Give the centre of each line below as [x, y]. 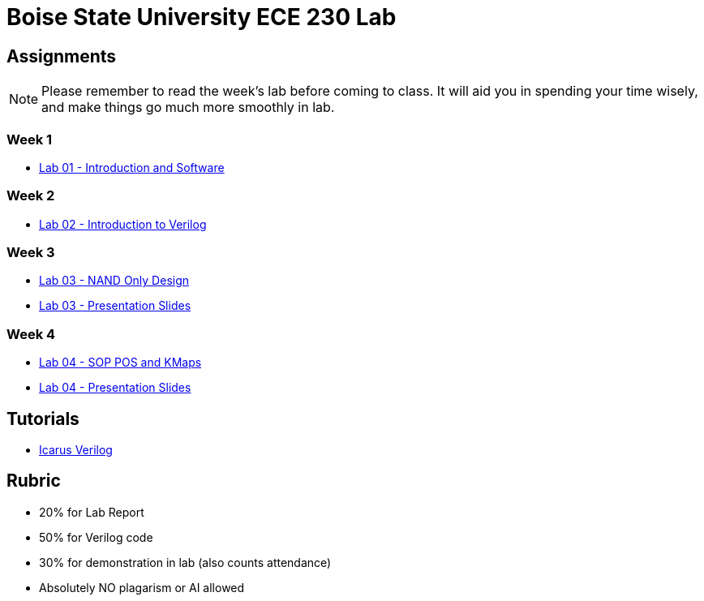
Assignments [62, 56]
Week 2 [31, 196]
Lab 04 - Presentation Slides [115, 388]
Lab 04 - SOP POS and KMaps [120, 363]
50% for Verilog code [96, 537]
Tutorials [43, 419]
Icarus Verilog [76, 450]
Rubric [34, 481]
